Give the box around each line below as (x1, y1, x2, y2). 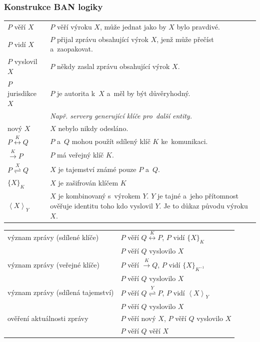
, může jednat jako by (99, 21, 166, 31)
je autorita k (56, 88, 95, 98)
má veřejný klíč (56, 149, 104, 160)
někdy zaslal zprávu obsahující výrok (56, 61, 170, 71)
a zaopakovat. (50, 43, 93, 54)
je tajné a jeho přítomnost (157, 190, 238, 201)
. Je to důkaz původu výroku (159, 200, 248, 210)
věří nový (127, 313, 156, 323)
